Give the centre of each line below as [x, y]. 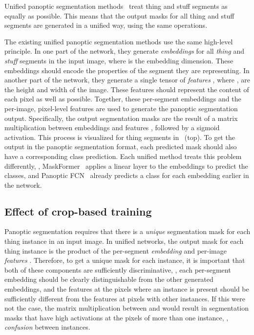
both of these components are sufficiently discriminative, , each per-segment [118, 269]
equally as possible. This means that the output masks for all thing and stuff [119, 15]
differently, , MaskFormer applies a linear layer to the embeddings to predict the [126, 166]
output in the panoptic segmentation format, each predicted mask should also [121, 147]
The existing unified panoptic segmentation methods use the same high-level [119, 41]
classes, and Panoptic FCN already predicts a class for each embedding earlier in [127, 175]
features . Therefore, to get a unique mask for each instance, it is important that [125, 260]
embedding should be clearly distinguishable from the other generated [109, 279]
